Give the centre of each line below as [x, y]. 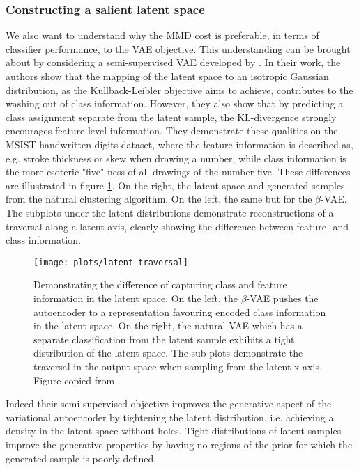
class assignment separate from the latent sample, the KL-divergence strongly [171, 117]
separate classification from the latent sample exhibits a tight [164, 339]
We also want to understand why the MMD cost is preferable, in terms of [162, 35]
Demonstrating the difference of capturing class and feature [160, 284]
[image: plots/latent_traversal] [111, 262]
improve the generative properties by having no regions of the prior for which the [179, 444]
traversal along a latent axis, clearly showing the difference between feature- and [177, 226]
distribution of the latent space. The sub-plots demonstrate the [168, 353]
